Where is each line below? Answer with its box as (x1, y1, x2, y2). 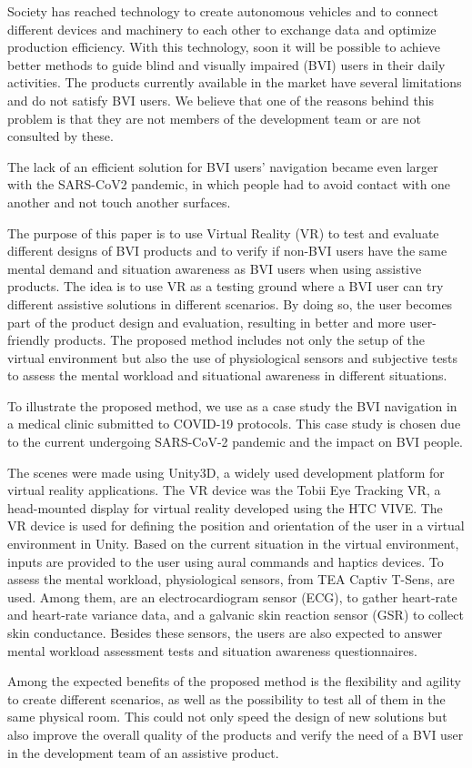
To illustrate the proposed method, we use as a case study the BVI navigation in (7, 396, 457, 415)
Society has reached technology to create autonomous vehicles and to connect (7, 2, 438, 20)
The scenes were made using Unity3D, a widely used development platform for (7, 462, 445, 481)
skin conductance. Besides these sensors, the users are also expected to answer (7, 623, 443, 642)
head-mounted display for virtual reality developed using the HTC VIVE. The (7, 498, 443, 517)
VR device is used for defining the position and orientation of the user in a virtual (7, 516, 465, 535)
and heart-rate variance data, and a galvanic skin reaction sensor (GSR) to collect (7, 605, 464, 624)
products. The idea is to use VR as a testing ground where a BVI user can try (7, 277, 444, 296)
